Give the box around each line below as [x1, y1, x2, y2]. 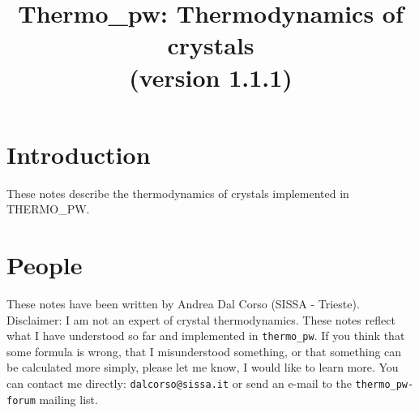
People [6, 248, 83, 282]
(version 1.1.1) [129, 60, 293, 93]
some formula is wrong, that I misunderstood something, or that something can [6, 342, 402, 359]
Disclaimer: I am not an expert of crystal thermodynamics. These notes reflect [6, 311, 395, 328]
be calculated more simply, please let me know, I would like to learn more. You [6, 359, 399, 376]
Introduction [6, 137, 151, 170]
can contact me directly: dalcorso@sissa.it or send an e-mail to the [6, 375, 352, 392]
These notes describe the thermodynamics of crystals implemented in [6, 184, 349, 201]
